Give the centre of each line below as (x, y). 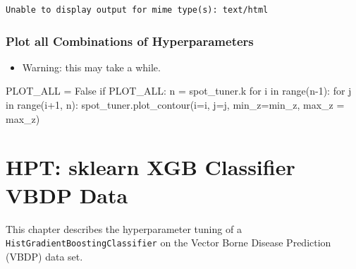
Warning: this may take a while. (91, 67)
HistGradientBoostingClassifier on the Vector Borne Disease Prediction (168, 243)
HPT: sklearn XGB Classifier (151, 167)
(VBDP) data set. (44, 256)
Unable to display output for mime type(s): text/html (137, 10)
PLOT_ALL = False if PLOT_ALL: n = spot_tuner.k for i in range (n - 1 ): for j (179, 91)
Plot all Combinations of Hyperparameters (130, 41)
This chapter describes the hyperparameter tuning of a (124, 228)
